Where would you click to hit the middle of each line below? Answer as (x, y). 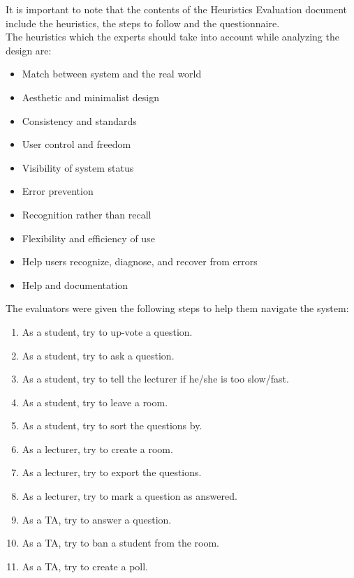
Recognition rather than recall (87, 214)
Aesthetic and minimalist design (91, 97)
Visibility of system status (78, 167)
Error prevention (58, 191)
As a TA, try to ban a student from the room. (121, 543)
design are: (29, 50)
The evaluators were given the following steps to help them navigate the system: (177, 308)
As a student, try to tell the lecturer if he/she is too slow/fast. (155, 379)
